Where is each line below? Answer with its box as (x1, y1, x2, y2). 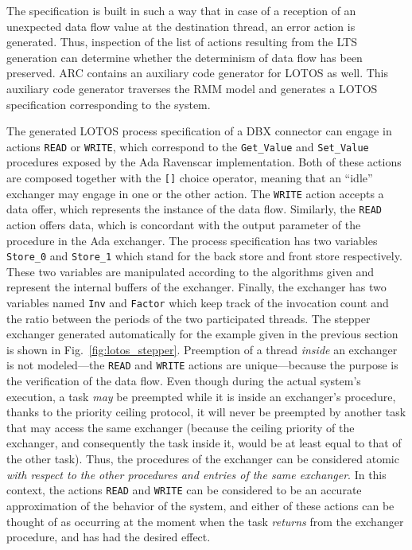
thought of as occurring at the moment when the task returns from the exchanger (6, 513, 404, 529)
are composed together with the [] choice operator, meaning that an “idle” (6, 170, 373, 185)
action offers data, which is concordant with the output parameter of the (6, 216, 361, 232)
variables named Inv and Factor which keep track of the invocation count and (6, 295, 389, 310)
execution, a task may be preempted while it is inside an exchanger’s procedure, (6, 388, 396, 404)
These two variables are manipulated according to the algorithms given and (6, 263, 374, 279)
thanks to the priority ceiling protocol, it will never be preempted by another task (6, 404, 406, 420)
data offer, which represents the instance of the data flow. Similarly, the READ (6, 201, 382, 217)
